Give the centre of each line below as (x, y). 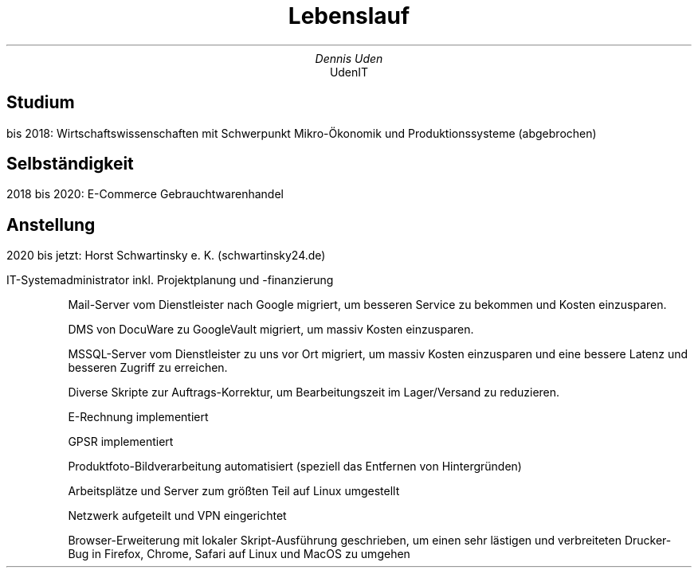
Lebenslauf (349, 16)
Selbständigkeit (70, 164)
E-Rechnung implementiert (138, 417)
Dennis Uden (349, 58)
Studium (41, 103)
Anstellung (51, 225)
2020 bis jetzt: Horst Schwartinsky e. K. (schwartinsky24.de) (166, 256)
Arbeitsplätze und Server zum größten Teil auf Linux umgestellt (234, 491)
